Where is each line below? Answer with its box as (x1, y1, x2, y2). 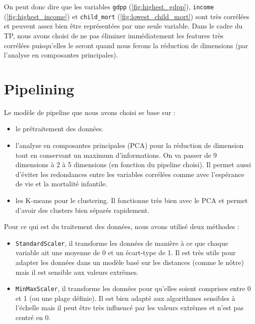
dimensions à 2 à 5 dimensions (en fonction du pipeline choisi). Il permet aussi (15, 159, 251, 170)
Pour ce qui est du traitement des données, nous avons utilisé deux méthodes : (4, 221, 239, 232)
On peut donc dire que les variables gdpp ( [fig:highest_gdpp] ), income (4, 1, 214, 11)
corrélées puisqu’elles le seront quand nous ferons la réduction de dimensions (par (4, 40, 248, 50)
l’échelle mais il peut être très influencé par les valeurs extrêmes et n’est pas (15, 302, 244, 313)
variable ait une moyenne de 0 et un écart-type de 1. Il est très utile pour (15, 247, 236, 258)
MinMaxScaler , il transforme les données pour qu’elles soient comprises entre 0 (15, 283, 251, 294)
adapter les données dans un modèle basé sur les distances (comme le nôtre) (15, 257, 244, 267)
